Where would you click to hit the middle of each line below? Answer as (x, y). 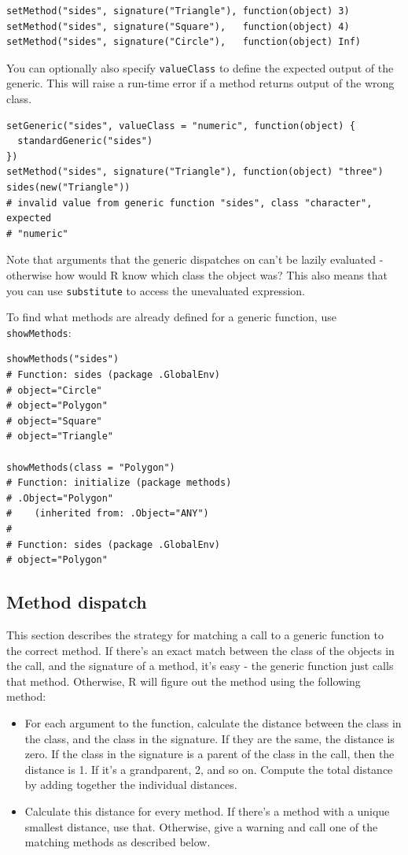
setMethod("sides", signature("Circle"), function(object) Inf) (184, 42)
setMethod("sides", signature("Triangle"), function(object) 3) (178, 11)
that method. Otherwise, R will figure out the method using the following (184, 681)
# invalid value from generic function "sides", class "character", (189, 203)
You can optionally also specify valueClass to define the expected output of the (200, 67)
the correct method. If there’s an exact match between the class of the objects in (200, 650)
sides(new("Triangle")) (68, 187)
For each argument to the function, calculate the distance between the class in (213, 722)
